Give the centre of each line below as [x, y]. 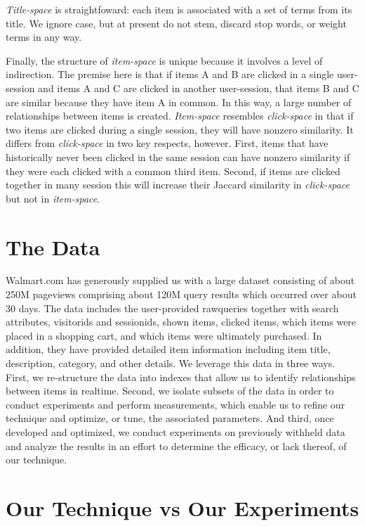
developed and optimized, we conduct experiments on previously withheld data [175, 431]
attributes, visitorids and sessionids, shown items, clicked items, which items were [181, 322]
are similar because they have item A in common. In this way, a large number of [179, 102]
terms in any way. [44, 37]
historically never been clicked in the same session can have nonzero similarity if [178, 156]
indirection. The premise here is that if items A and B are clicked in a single [170, 74]
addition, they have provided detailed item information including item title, [168, 349]
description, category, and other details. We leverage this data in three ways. [171, 363]
